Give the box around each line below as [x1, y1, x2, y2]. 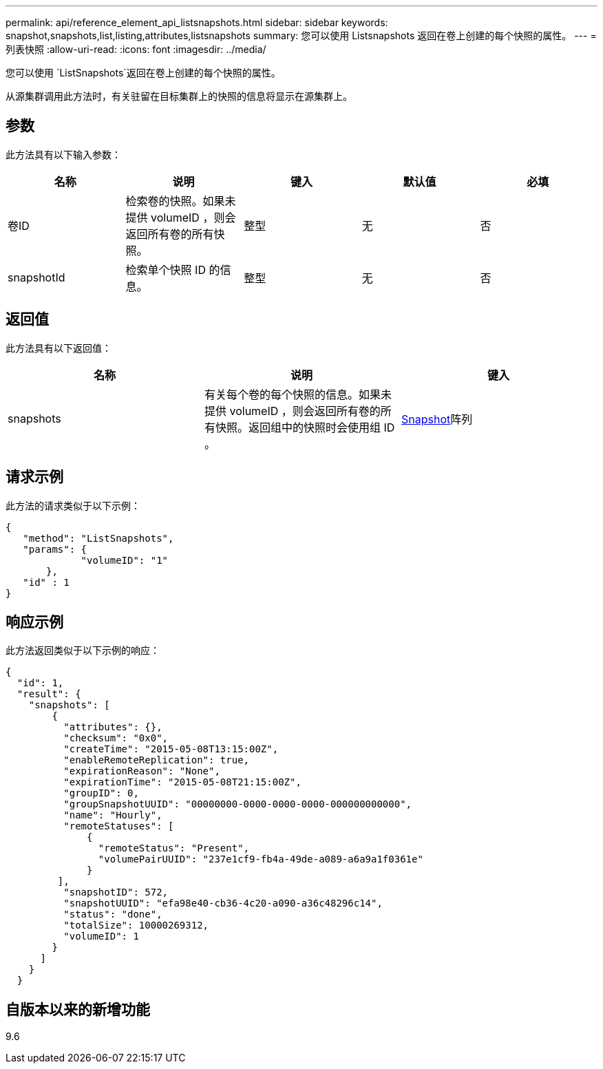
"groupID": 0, [63, 787, 139, 799]
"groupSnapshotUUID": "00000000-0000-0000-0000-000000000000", [63, 798, 412, 810]
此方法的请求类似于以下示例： [6, 499, 140, 511]
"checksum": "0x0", [63, 732, 169, 744]
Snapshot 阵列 [401, 412, 473, 426]
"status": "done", [63, 909, 162, 920]
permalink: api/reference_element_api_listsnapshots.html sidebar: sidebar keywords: [6, 17, 388, 28]
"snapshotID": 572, [63, 887, 169, 898]
